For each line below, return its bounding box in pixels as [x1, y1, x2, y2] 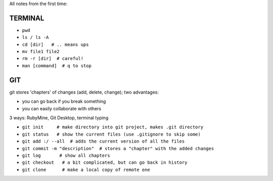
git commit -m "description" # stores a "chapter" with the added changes [22, 146, 214, 151]
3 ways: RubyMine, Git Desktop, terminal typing [9, 114, 109, 121]
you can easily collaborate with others [22, 105, 102, 111]
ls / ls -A [22, 34, 49, 40]
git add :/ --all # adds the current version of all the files [22, 139, 185, 144]
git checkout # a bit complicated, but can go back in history [22, 160, 188, 165]
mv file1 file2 [22, 49, 60, 55]
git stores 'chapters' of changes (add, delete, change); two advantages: [9, 89, 159, 95]
